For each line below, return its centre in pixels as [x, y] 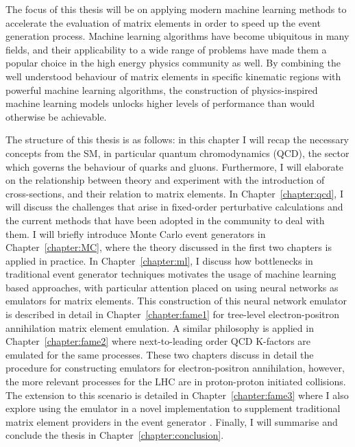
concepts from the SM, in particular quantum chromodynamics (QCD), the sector [177, 153]
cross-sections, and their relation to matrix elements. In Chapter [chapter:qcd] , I [174, 193]
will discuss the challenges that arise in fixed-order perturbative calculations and [174, 207]
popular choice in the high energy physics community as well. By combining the [173, 63]
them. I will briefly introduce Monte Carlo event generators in [136, 233]
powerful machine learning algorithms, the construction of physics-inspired [162, 89]
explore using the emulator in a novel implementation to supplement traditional [173, 408]
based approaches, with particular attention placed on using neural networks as [172, 287]
